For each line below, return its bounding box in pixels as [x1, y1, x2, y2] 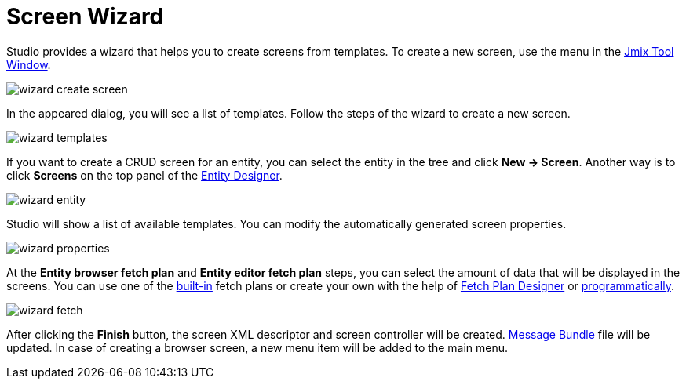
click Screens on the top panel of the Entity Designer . [6, 168, 283, 182]
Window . [6, 57, 51, 71]
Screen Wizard [6, 3, 164, 30]
